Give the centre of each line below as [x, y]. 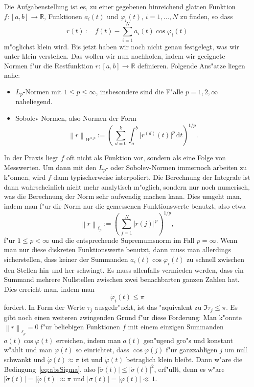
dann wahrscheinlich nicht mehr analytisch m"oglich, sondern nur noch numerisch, [127, 186]
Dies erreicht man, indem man [49, 289]
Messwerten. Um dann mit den [50, 167]
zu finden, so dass [207, 16]
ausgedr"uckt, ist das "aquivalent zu [148, 307]
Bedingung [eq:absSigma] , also [50, 369]
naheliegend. [34, 101]
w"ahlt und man [28, 350]
